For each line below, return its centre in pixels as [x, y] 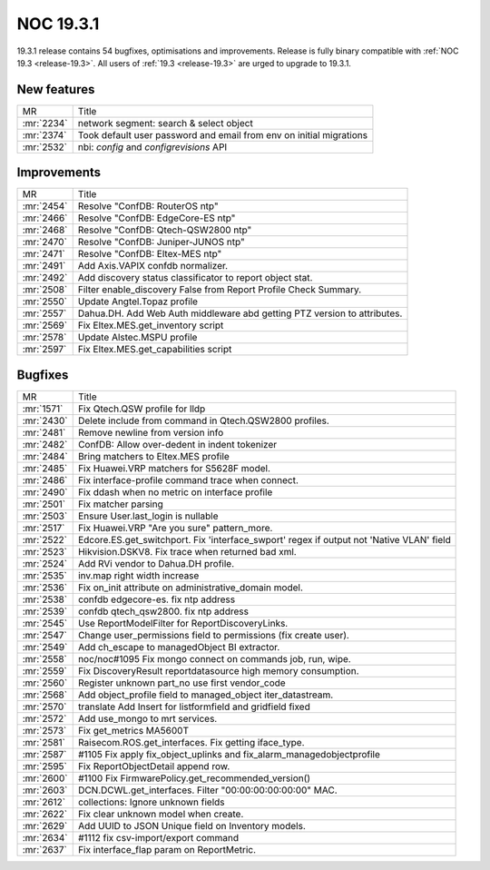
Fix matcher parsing [120, 504]
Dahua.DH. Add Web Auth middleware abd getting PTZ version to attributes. [240, 313]
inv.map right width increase [138, 575]
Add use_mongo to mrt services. [147, 718]
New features [56, 89]
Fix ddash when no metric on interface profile [175, 492]
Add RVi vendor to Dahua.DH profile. [156, 563]
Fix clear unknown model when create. [161, 814]
